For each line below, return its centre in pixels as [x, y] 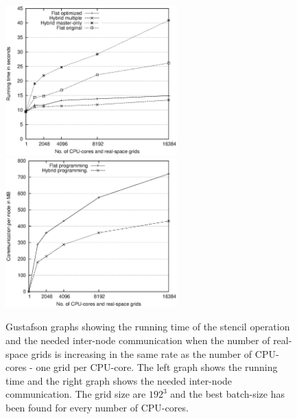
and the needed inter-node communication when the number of [138, 340]
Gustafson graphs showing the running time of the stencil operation [148, 327]
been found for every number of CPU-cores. [97, 408]
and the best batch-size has [227, 394]
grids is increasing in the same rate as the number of [142, 353]
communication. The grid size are [76, 394]
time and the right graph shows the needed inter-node [119, 380]
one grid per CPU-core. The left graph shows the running [157, 367]
